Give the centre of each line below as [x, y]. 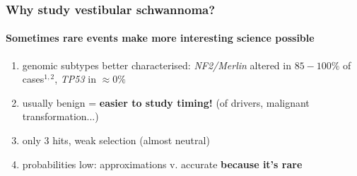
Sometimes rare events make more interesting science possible [160, 38]
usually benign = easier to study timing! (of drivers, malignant [166, 102]
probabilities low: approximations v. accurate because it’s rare [162, 164]
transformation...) [60, 116]
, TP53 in [75, 79]
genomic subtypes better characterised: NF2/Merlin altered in [157, 65]
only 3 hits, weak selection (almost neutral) [116, 140]
